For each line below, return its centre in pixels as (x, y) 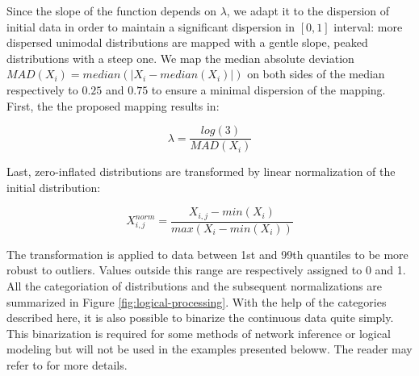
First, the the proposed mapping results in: (113, 105)
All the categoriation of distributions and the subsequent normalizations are (194, 286)
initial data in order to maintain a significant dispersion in (151, 26)
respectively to (42, 89)
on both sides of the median (316, 74)
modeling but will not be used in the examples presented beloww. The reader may (209, 349)
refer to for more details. (67, 365)
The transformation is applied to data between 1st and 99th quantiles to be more (207, 254)
